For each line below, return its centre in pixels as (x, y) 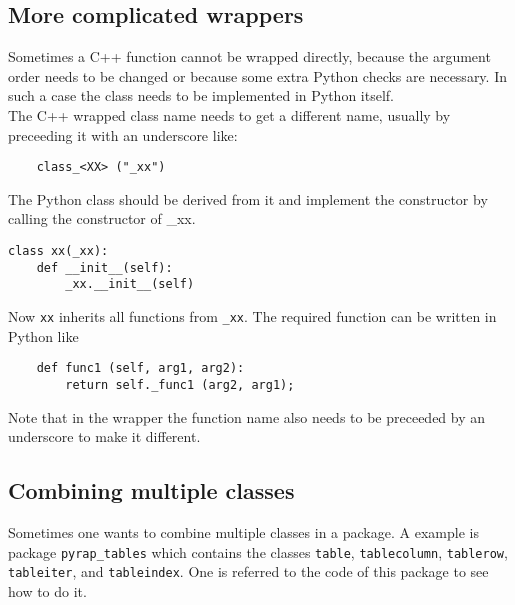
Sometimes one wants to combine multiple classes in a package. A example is (243, 531)
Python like (43, 335)
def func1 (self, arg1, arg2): (140, 368)
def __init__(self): (104, 267)
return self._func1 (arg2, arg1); (180, 384)
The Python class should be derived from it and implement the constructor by (248, 198)
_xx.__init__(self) (130, 284)
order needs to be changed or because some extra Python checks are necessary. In (257, 75)
